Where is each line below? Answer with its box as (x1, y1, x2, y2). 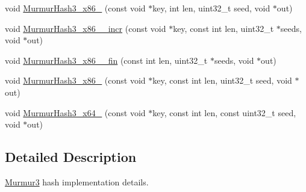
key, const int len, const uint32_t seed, (152, 106, 296, 119)
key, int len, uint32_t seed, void (152, 2, 270, 14)
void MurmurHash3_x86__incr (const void (5, 22, 166, 34)
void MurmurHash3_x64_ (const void (5, 106, 146, 119)
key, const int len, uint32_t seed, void (152, 74, 292, 87)
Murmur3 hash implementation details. (5, 175, 149, 188)
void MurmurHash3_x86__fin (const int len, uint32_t (5, 54, 208, 66)
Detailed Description (5, 147, 137, 166)
